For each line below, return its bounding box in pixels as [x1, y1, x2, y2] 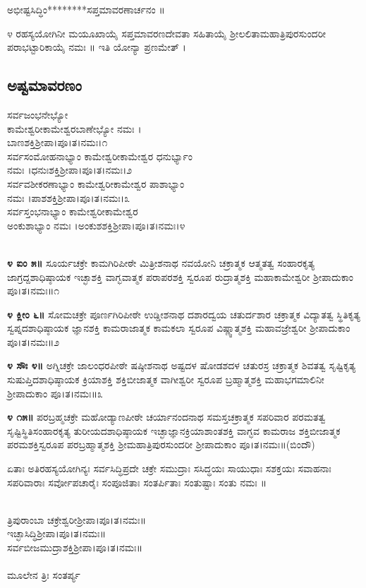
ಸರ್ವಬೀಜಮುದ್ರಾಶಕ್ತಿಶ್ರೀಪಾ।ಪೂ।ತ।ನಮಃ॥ [7, 540, 143, 555]
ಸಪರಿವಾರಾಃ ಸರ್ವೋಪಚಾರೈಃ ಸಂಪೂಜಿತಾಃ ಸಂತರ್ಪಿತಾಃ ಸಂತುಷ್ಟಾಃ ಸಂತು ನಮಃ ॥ [7, 474, 267, 489]
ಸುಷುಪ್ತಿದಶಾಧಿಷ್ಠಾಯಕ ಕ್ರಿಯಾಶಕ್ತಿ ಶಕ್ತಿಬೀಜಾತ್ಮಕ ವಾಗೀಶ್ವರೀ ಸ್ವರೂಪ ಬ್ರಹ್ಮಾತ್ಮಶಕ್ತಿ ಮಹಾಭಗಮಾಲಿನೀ [7, 372, 324, 387]
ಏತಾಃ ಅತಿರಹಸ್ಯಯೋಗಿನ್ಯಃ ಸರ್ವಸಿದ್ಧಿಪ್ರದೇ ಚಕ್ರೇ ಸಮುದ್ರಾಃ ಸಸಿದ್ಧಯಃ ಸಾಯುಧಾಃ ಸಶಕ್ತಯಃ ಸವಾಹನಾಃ [7, 461, 331, 476]
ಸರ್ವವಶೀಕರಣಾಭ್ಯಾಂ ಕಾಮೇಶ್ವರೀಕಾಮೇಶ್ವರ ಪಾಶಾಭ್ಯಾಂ [7, 176, 185, 191]
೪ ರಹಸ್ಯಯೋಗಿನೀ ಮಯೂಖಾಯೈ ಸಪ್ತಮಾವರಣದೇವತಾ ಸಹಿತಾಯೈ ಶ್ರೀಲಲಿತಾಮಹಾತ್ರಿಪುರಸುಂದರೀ [7, 25, 327, 40]
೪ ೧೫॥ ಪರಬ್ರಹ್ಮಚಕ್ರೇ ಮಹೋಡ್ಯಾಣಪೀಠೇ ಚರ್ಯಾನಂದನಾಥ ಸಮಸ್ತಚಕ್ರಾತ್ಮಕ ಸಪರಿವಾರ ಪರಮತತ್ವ [7, 409, 326, 424]
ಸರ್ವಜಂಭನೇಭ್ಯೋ [7, 107, 68, 121]
